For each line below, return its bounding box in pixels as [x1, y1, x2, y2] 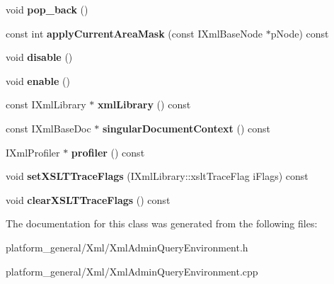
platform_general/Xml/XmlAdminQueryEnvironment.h [6, 239, 248, 254]
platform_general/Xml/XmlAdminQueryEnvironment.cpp [6, 263, 258, 278]
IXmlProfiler [6, 144, 60, 159]
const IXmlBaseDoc [6, 120, 91, 135]
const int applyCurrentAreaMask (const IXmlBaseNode [6, 25, 263, 40]
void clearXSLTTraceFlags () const [6, 192, 171, 207]
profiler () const [71, 144, 145, 159]
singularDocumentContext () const [103, 120, 270, 135]
